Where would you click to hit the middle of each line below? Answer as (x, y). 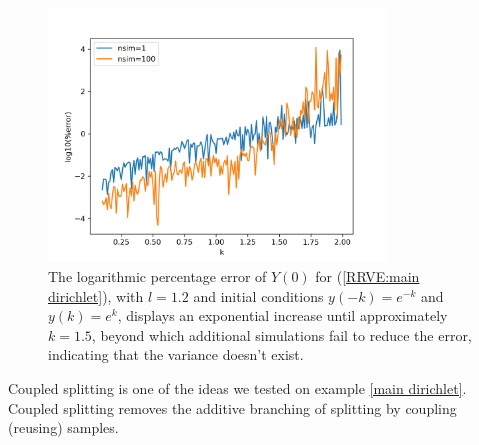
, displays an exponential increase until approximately (282, 315)
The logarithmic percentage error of (157, 275)
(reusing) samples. (63, 427)
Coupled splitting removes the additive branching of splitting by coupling (232, 407)
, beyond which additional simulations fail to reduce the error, (281, 334)
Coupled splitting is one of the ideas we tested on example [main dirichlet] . (237, 387)
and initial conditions (258, 295)
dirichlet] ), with (96, 295)
